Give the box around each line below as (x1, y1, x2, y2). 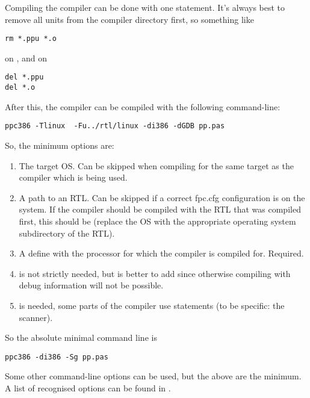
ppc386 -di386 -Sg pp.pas (5, 352, 108, 361)
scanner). (19, 311, 53, 323)
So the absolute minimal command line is (5, 331, 157, 344)
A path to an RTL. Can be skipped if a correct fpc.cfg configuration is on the (19, 191, 305, 204)
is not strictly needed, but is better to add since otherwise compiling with (19, 267, 291, 279)
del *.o (5, 83, 36, 92)
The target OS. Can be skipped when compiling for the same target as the (19, 159, 294, 172)
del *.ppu (5, 73, 44, 82)
